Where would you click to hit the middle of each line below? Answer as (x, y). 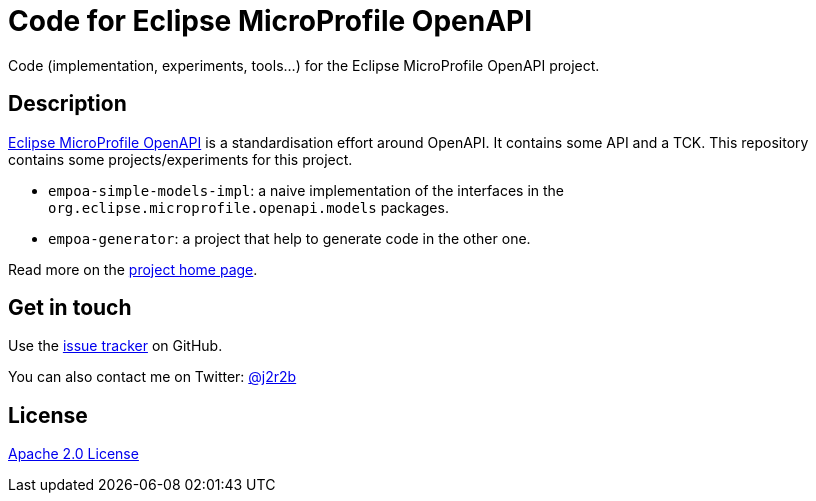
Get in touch (70, 308)
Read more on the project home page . (133, 269)
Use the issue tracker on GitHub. (115, 346)
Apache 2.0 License (73, 454)
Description (67, 104)
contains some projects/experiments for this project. (180, 159)
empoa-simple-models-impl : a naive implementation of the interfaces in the (306, 190)
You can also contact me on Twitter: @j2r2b (152, 377)
